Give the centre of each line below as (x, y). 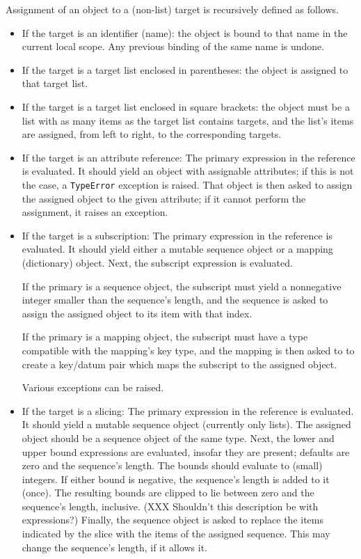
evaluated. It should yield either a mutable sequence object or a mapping (177, 249)
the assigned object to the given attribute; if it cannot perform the (164, 198)
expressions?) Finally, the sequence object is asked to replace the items (173, 520)
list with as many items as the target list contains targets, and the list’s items (188, 120)
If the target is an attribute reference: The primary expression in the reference (188, 157)
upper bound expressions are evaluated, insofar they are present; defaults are (186, 451)
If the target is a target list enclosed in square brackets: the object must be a (186, 106)
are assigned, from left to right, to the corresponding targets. (152, 134)
